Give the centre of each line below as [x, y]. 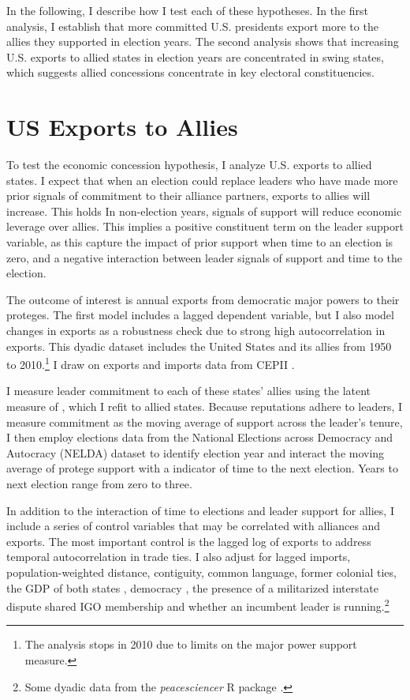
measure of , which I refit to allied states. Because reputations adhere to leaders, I [205, 406]
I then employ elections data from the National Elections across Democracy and [199, 437]
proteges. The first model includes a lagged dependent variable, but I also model [200, 315]
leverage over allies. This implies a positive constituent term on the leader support [205, 226]
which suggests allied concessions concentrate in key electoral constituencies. [190, 72]
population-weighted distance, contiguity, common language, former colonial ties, [201, 572]
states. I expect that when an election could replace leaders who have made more [202, 180]
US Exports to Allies [122, 127]
